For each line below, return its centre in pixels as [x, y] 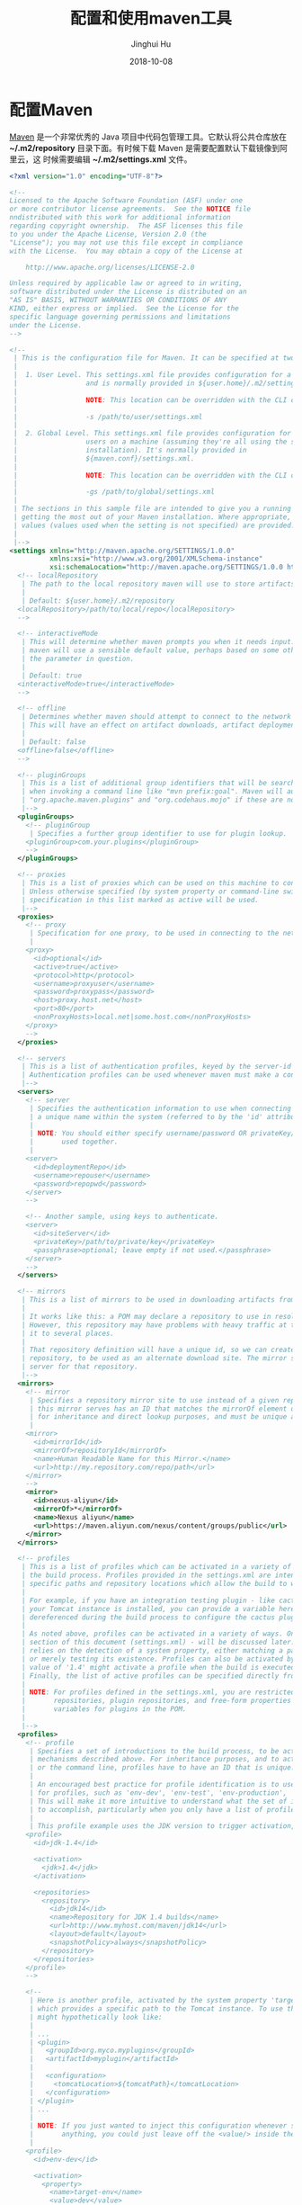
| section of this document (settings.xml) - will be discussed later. [158, 1643]
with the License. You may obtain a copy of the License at [126, 251]
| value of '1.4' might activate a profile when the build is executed [158, 1667]
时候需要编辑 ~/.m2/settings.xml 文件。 [117, 159]
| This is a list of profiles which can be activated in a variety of [156, 1567]
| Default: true [52, 676]
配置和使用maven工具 [151, 18]
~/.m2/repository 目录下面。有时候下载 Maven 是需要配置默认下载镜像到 [145, 148]
